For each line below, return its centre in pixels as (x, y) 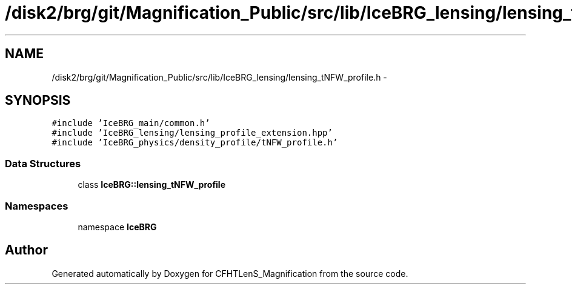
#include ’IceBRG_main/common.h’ (131, 123)
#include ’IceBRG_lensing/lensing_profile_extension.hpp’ (192, 133)
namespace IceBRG (117, 227)
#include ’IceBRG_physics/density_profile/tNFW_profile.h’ (195, 143)
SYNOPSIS (38, 101)
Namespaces (37, 206)
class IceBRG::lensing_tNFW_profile (151, 185)
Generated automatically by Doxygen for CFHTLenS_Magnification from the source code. (230, 273)
